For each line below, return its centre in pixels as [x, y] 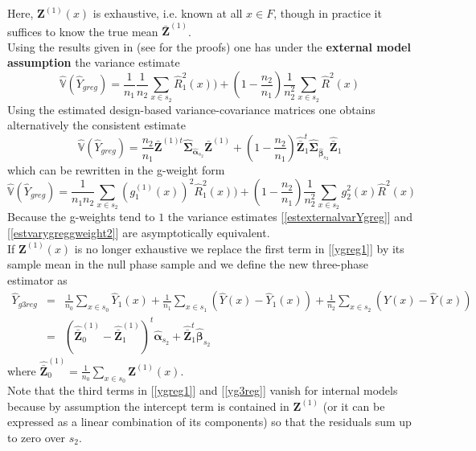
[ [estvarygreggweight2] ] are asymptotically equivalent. [139, 232]
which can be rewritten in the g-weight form [116, 169]
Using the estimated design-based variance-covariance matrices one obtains [191, 109]
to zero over [37, 437]
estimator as [37, 279]
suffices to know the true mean [83, 31]
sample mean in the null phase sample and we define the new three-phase [188, 264]
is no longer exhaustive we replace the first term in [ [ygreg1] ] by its [239, 248]
